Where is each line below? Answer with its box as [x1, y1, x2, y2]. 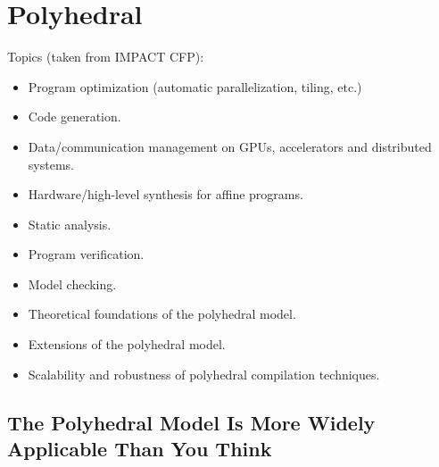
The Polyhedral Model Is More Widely [7, 408, 376, 436]
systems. [28, 154, 74, 173]
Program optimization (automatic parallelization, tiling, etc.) [28, 77, 362, 96]
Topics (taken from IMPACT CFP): [7, 47, 204, 66]
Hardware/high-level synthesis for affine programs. [28, 185, 303, 204]
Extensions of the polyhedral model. [28, 335, 226, 354]
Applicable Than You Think [7, 435, 272, 463]
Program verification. [28, 245, 145, 263]
